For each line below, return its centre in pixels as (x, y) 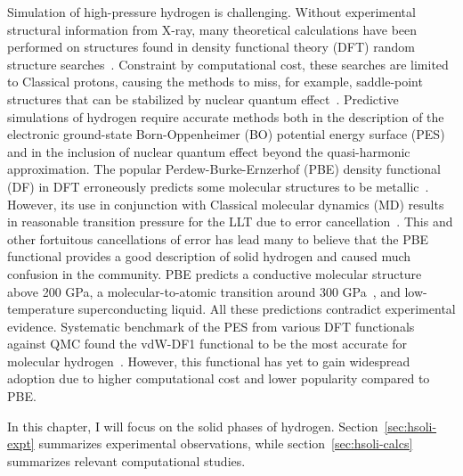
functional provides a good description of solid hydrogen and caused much (209, 256)
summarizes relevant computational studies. (126, 460)
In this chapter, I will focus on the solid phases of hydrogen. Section (193, 426)
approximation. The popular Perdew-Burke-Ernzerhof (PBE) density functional (224, 169)
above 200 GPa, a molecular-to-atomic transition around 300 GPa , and (204, 291)
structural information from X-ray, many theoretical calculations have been (212, 29)
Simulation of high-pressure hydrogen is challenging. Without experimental (211, 12)
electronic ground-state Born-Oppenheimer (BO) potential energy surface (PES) (226, 134)
